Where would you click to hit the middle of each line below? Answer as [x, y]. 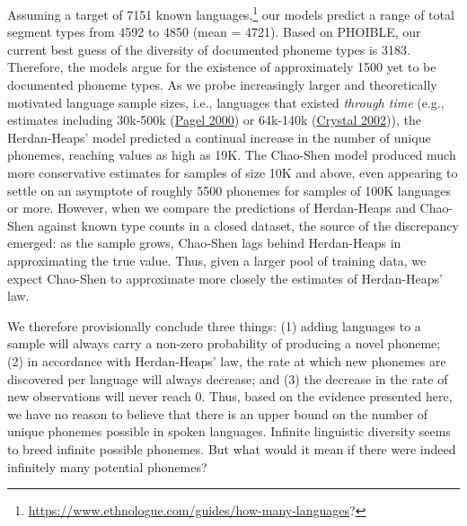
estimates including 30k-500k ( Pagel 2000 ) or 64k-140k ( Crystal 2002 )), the [214, 120]
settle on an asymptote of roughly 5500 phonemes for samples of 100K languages [229, 190]
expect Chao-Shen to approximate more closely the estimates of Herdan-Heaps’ [225, 278]
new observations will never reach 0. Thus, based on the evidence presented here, [230, 396]
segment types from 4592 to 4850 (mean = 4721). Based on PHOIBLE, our [214, 32]
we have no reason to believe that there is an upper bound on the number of [218, 413]
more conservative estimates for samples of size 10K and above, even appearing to [233, 172]
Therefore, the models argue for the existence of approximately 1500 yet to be [222, 67]
